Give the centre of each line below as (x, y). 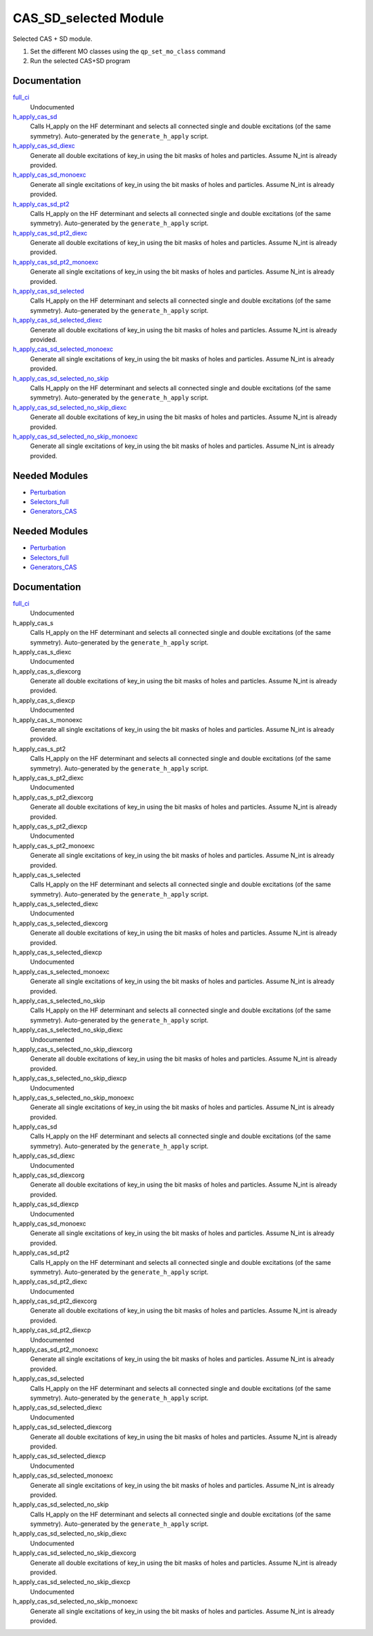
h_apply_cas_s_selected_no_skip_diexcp (70, 1078)
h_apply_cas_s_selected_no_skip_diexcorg (73, 1049)
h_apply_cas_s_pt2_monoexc (54, 845)
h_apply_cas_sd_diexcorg (49, 1175)
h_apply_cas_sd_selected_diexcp (59, 1456)
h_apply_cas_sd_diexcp (46, 1204)
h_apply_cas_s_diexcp (44, 700)
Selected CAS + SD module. (52, 39)
